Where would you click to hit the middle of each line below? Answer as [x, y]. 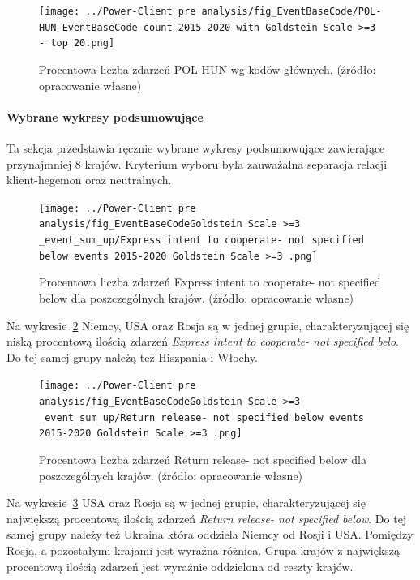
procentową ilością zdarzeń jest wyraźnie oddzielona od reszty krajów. [180, 566]
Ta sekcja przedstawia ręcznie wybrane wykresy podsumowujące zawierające [196, 147]
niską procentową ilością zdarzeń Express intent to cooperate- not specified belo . [203, 341]
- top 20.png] [77, 43]
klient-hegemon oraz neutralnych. [89, 180]
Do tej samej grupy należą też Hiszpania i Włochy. [132, 357]
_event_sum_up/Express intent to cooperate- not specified [201, 241]
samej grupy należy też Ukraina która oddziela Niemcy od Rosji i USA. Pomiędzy [210, 534]
